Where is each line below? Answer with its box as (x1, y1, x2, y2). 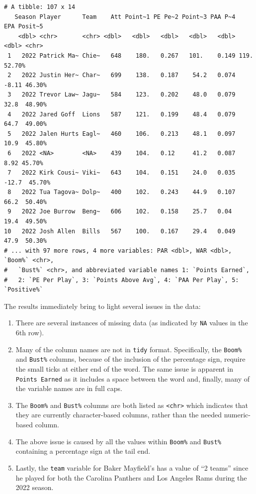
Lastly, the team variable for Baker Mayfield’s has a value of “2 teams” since (15, 462, 249, 473)
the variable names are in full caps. (15, 383, 122, 394)
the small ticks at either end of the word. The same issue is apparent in (15, 363, 234, 374)
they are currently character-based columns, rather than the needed (15, 409, 222, 420)
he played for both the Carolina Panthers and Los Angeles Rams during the (15, 472, 247, 483)
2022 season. (15, 482, 54, 493)
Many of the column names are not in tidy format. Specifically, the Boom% (15, 344, 242, 354)
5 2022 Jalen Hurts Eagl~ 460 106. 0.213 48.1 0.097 (7, 130, 236, 137)
